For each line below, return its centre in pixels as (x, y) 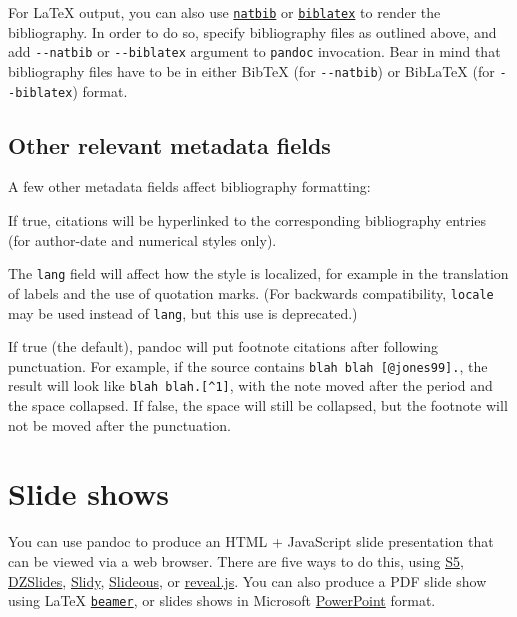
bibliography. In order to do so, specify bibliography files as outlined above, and (252, 31)
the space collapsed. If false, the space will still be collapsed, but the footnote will (258, 405)
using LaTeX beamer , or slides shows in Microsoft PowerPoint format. (222, 600)
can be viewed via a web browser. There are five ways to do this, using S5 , (236, 560)
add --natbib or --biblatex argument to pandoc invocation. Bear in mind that (254, 51)
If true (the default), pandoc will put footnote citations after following (223, 346)
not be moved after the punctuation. (119, 424)
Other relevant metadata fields (169, 144)
